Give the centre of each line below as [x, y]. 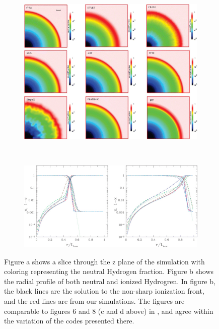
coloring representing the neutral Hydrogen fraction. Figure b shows [109, 271]
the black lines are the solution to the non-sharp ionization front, [104, 291]
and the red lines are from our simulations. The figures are [94, 301]
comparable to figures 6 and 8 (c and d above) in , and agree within [109, 311]
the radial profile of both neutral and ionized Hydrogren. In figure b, [110, 281]
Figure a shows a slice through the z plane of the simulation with [104, 261]
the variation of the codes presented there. [69, 321]
